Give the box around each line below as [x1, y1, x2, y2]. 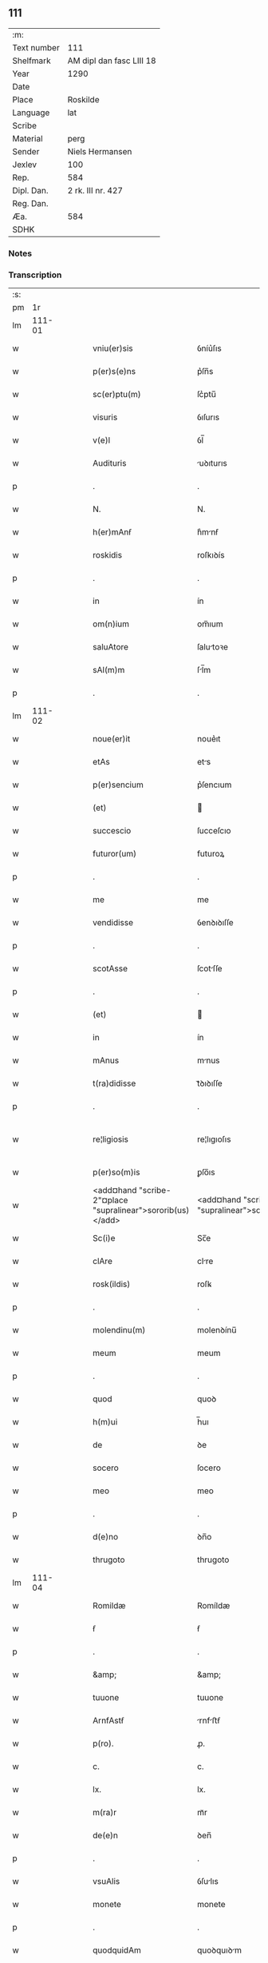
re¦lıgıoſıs [196, 1134, 231, 1145]
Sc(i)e [93, 1233, 116, 1244]
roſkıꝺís [196, 550, 225, 561]
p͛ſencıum [196, 779, 232, 790]
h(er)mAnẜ [93, 527, 132, 538]
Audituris [93, 458, 127, 469]
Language [12, 107, 50, 118]
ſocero [196, 1462, 221, 1473]
